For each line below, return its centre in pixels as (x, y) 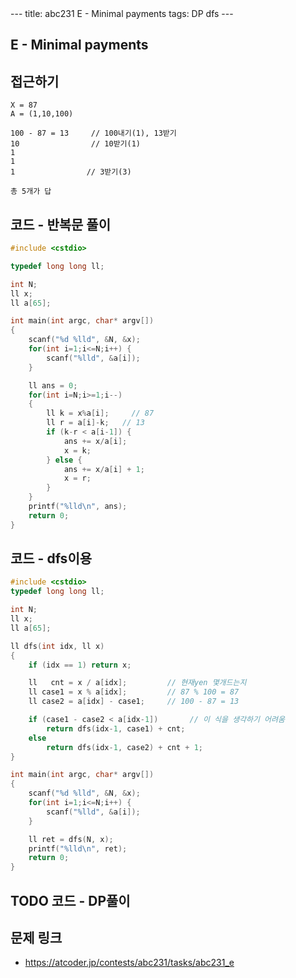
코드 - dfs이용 (51, 558)
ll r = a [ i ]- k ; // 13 (95, 423)
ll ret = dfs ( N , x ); (71, 839)
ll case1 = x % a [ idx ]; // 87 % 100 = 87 (134, 692)
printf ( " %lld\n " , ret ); (78, 848)
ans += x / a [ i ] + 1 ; (104, 469)
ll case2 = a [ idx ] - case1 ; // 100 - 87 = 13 (134, 702)
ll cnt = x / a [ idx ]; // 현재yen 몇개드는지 (137, 683)
